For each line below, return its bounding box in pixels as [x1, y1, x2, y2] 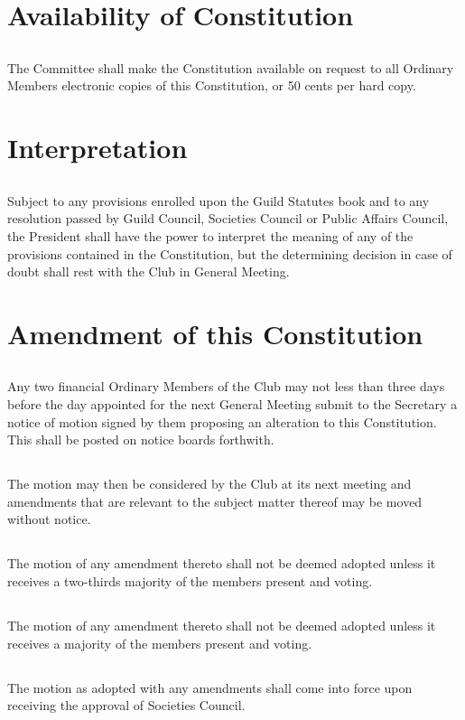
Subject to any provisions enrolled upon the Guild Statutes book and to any [7, 191, 430, 210]
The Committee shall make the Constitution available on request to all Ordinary [7, 58, 454, 77]
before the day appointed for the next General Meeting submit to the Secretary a [7, 395, 458, 414]
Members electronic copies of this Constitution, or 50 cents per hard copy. [7, 76, 416, 95]
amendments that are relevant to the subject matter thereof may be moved [7, 491, 423, 510]
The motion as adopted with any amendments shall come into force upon [7, 678, 413, 697]
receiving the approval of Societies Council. [7, 696, 246, 715]
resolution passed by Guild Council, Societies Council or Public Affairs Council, [7, 209, 449, 228]
